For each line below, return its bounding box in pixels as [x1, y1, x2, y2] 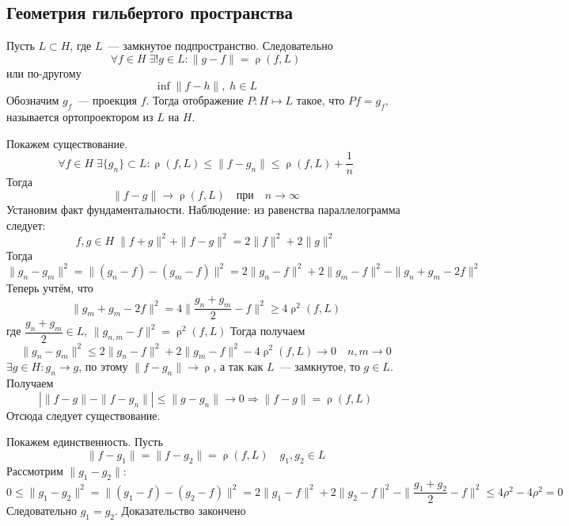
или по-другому [6, 64, 82, 81]
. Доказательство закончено [115, 502, 246, 519]
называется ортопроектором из [6, 109, 154, 125]
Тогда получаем [230, 322, 305, 339]
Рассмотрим [6, 462, 63, 478]
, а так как [213, 358, 264, 375]
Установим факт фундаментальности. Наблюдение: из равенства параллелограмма [6, 201, 400, 218]
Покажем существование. [6, 135, 128, 151]
